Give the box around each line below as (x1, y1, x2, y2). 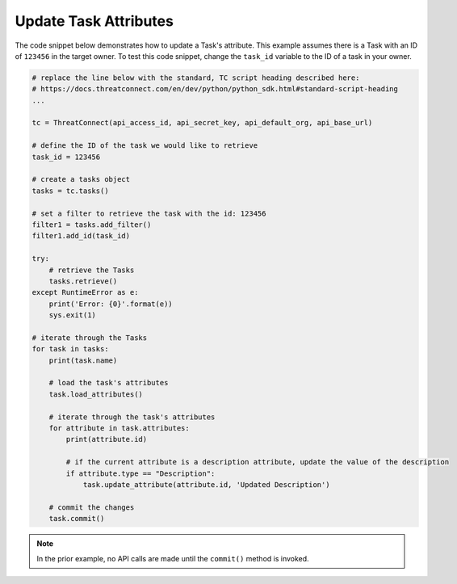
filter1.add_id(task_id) (31, 231, 131, 241)
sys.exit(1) (48, 311, 97, 320)
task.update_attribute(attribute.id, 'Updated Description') (82, 480, 330, 489)
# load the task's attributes (48, 378, 169, 388)
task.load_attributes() (48, 389, 143, 399)
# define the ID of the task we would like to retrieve (31, 141, 258, 150)
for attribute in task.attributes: (48, 424, 190, 433)
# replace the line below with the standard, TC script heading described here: (31, 73, 360, 82)
